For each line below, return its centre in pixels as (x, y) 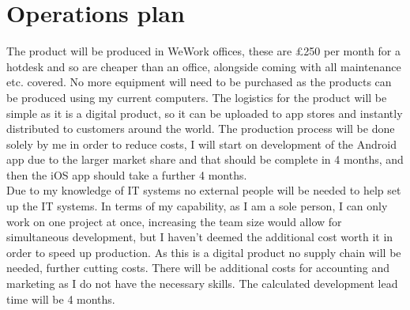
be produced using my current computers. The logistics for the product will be (197, 97)
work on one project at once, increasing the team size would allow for (174, 221)
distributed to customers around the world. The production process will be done (201, 129)
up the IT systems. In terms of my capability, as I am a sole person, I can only (197, 206)
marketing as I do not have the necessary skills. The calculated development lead (202, 284)
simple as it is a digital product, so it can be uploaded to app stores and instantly (205, 113)
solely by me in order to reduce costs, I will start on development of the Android (201, 144)
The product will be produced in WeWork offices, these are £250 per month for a (203, 51)
